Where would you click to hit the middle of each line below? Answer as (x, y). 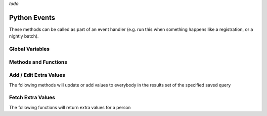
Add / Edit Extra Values (37, 75)
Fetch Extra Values (32, 97)
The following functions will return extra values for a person (70, 107)
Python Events (32, 17)
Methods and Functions (38, 62)
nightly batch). (24, 36)
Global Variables (29, 49)
